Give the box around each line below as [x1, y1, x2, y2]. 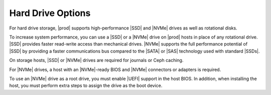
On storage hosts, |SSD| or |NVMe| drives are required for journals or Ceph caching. [9, 57, 184, 63]
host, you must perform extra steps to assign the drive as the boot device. [9, 82, 163, 88]
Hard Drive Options [9, 7, 91, 18]
